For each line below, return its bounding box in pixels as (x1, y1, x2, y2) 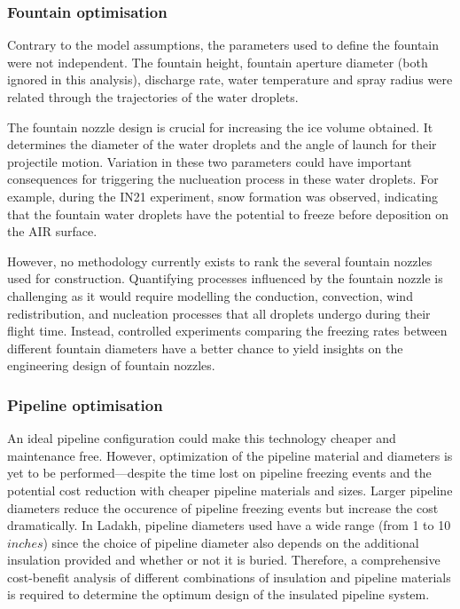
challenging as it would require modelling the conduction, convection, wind (7, 286, 413, 304)
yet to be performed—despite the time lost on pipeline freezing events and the (7, 463, 432, 482)
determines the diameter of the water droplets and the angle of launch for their (7, 135, 437, 154)
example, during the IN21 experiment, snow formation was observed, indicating (7, 186, 439, 205)
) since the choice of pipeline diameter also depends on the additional (43, 533, 419, 551)
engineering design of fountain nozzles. (7, 356, 215, 375)
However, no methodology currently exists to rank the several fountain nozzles (7, 251, 433, 270)
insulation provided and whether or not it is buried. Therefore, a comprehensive (7, 550, 441, 569)
